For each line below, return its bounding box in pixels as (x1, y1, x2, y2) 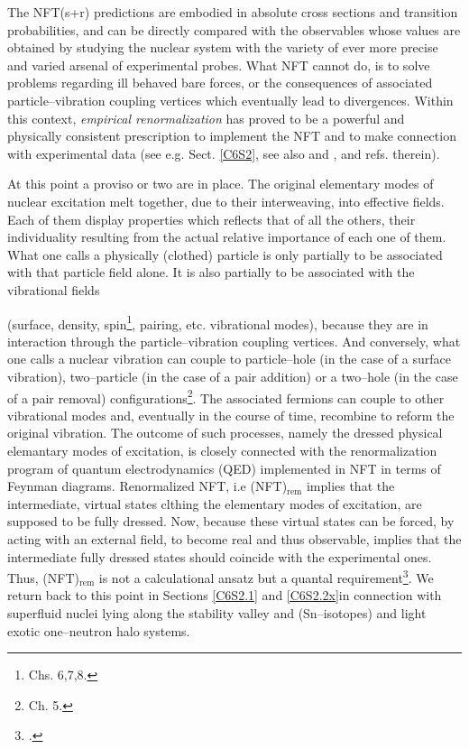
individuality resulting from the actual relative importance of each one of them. (7, 227, 446, 246)
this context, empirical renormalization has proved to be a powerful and (7, 108, 405, 127)
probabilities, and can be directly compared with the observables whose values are (7, 20, 461, 39)
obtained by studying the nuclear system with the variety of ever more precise (7, 38, 438, 57)
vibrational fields (7, 280, 100, 299)
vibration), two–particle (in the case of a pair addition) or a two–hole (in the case (7, 366, 458, 385)
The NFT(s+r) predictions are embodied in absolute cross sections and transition (7, 3, 458, 21)
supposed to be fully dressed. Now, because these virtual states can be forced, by (7, 512, 455, 531)
